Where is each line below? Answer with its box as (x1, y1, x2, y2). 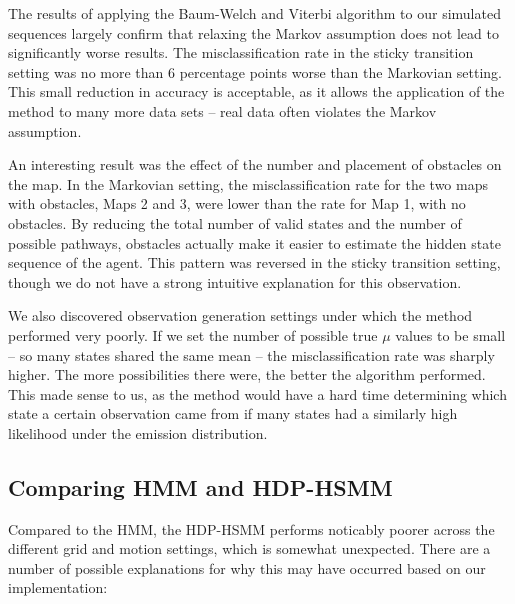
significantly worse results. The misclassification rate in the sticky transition (8, 42, 474, 63)
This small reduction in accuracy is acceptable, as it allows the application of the (8, 81, 505, 102)
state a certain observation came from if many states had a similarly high (8, 403, 458, 424)
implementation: (8, 577, 108, 598)
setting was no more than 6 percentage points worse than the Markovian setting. (8, 61, 503, 82)
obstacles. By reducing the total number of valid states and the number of (8, 212, 462, 233)
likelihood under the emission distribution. (8, 422, 268, 443)
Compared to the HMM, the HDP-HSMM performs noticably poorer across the (8, 518, 495, 539)
